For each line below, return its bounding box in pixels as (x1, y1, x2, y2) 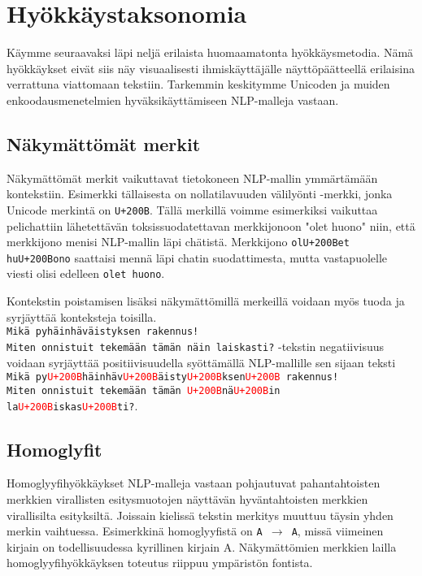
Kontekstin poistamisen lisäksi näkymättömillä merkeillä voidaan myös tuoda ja (7, 292, 405, 310)
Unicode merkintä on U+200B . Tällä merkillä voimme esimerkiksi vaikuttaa (7, 201, 378, 218)
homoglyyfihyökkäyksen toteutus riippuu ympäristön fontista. (7, 554, 313, 571)
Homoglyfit (7, 436, 102, 461)
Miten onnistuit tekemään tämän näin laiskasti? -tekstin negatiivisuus (7, 337, 385, 354)
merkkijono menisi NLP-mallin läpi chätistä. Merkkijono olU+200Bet (7, 233, 350, 250)
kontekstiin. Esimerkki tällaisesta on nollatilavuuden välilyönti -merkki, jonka (7, 185, 393, 202)
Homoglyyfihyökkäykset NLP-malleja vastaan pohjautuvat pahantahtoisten (7, 474, 381, 492)
